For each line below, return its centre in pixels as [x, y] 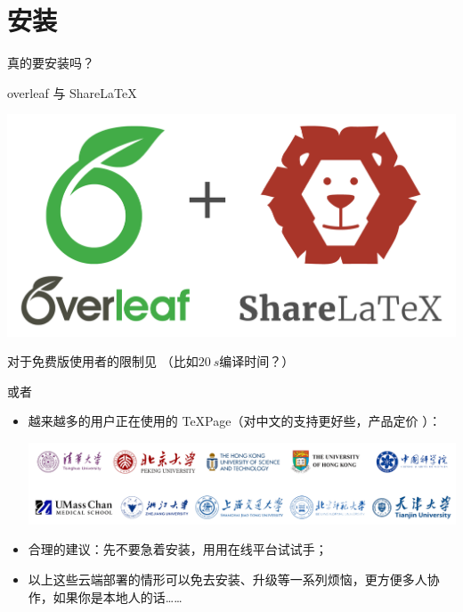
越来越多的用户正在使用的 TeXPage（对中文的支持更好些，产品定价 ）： [235, 421]
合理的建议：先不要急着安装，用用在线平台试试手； [178, 549]
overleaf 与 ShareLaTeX [72, 92]
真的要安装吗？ [51, 63]
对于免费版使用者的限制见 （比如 [103, 361]
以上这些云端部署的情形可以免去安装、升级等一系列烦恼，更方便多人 [227, 579]
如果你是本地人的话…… [118, 596]
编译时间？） [257, 361]
